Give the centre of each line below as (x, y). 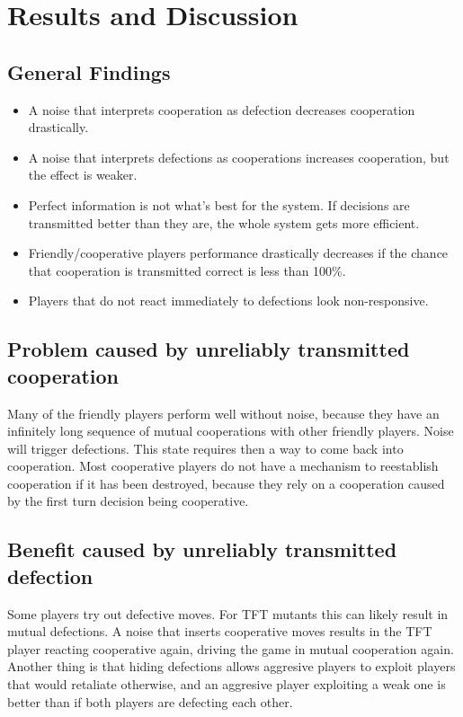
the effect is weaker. (83, 175)
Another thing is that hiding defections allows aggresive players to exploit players (231, 666)
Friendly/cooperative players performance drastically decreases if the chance (238, 253)
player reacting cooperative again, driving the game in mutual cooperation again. (231, 648)
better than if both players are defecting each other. (150, 701)
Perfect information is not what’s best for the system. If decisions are (219, 204)
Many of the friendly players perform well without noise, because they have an (223, 413)
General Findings (89, 71)
